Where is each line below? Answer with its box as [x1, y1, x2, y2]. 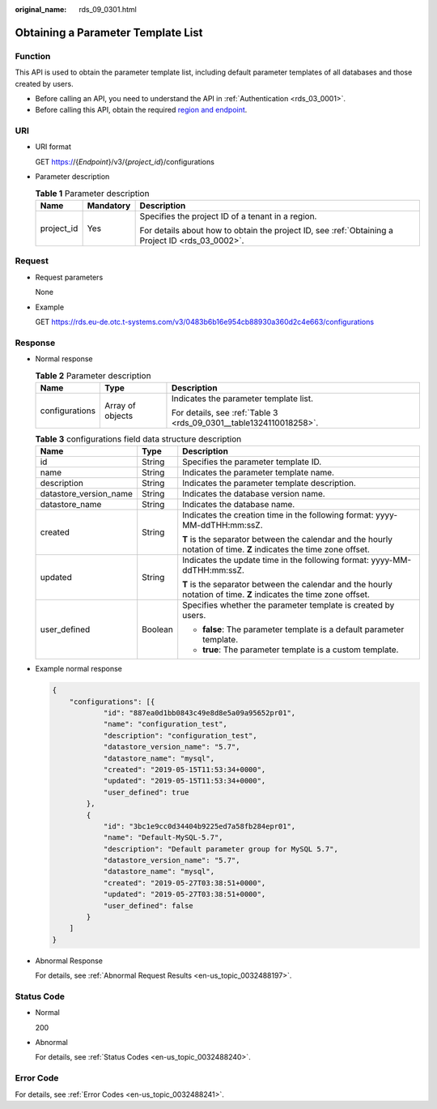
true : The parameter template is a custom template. [202, 644, 399, 655]
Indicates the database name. [182, 499, 295, 510]
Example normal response [35, 664, 123, 674]
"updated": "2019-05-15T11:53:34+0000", [103, 776, 266, 786]
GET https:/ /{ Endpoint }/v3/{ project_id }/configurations [35, 156, 214, 166]
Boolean [142, 624, 173, 635]
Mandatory [87, 200, 131, 211]
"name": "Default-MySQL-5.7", [103, 833, 223, 842]
